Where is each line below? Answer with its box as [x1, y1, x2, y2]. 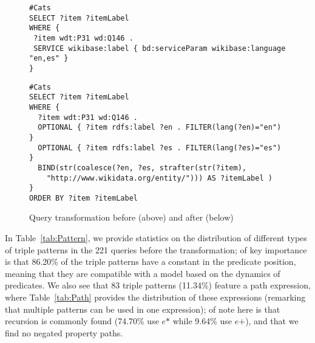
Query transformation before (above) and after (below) [29, 211, 234, 224]
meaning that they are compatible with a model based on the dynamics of [5, 267, 280, 279]
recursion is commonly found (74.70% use [5, 315, 159, 327]
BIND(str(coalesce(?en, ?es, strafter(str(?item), [38, 163, 246, 172]
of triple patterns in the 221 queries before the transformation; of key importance [5, 243, 307, 256]
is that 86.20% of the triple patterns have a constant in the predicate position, [5, 255, 296, 268]
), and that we [245, 315, 299, 327]
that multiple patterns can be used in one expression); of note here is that [5, 302, 280, 315]
